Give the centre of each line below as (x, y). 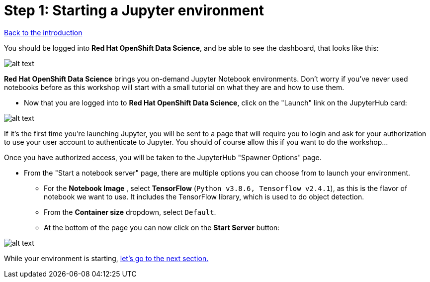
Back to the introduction (43, 32)
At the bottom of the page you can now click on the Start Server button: (162, 227)
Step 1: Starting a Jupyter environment (134, 10)
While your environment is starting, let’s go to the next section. (106, 258)
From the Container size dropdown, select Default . (130, 212)
